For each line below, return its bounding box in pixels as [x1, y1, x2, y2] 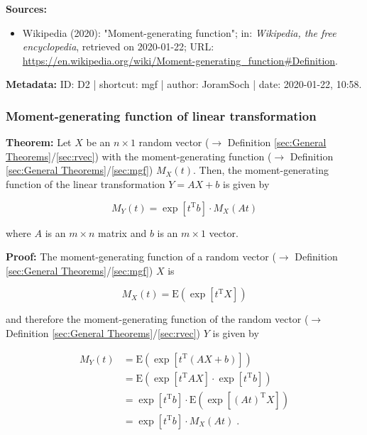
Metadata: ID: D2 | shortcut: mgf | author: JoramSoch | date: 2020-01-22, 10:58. [6, 77, 362, 92]
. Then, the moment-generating [192, 163, 329, 177]
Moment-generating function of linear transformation [6, 106, 317, 124]
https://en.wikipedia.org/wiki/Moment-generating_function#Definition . [22, 53, 338, 67]
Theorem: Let [6, 135, 72, 150]
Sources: [6, 1, 47, 16]
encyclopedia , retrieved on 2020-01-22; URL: [22, 39, 214, 54]
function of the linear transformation [6, 176, 165, 191]
